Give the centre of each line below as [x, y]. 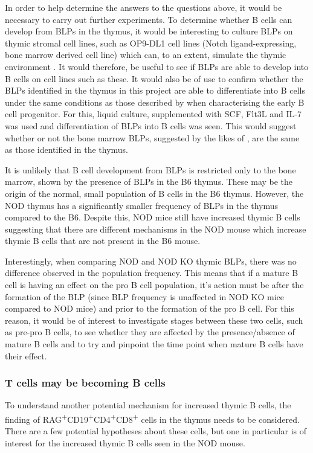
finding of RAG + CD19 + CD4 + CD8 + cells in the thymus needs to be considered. [152, 418]
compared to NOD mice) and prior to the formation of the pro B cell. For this [150, 308]
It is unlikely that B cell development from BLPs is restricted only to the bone [150, 169]
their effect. [26, 355]
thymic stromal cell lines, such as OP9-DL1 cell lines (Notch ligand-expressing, [151, 43]
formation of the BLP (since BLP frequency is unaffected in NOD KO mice [145, 296]
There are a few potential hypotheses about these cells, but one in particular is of [156, 431]
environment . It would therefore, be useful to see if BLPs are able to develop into [157, 66]
